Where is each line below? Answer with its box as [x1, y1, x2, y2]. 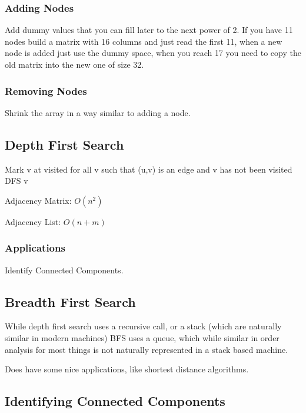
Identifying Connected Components [5, 392, 225, 410]
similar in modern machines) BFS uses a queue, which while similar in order [5, 332, 280, 343]
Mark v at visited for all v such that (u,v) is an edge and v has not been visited [5, 163, 292, 175]
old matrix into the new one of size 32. [5, 58, 144, 70]
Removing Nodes [5, 83, 87, 98]
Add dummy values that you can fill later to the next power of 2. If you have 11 [5, 24, 293, 36]
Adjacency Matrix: [5, 194, 72, 206]
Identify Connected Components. [5, 263, 124, 276]
